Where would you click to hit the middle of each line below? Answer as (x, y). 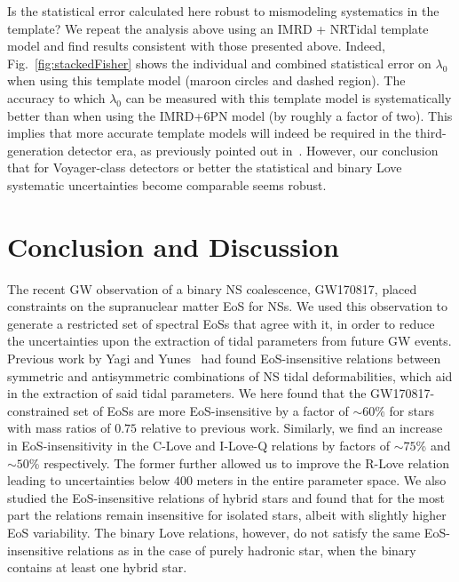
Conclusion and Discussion (173, 246)
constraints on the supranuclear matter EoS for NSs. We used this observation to (228, 306)
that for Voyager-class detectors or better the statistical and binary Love (205, 167)
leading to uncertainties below (89, 480)
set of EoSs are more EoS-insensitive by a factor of (211, 410)
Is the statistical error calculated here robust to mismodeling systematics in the (223, 11)
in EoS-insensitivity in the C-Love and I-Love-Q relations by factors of (199, 445)
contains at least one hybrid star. (97, 567)
